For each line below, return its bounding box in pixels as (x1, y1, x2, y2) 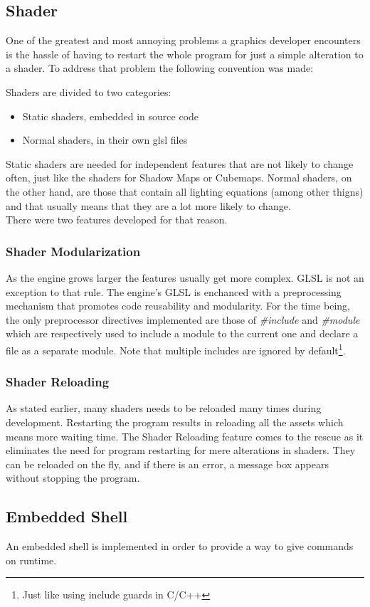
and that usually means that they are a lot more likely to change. (6, 198, 291, 213)
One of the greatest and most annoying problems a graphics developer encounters (6, 33, 361, 48)
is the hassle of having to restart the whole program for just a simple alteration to (6, 46, 364, 61)
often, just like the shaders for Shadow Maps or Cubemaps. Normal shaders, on (6, 170, 352, 185)
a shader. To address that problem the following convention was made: (6, 60, 314, 75)
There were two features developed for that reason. (6, 212, 228, 227)
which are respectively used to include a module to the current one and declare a (6, 326, 359, 341)
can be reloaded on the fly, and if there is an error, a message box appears (6, 456, 329, 471)
